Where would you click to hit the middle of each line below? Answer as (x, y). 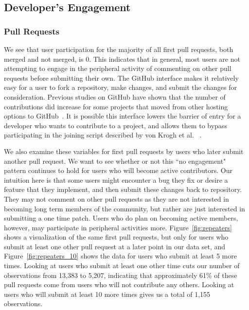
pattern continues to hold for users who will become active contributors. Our (118, 170)
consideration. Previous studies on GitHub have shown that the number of (115, 96)
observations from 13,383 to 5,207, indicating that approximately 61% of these (121, 275)
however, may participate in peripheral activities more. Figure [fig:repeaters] (118, 227)
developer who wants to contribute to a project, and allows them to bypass (116, 125)
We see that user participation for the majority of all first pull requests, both (119, 49)
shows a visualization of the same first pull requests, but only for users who (116, 237)
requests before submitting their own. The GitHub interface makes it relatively (121, 77)
